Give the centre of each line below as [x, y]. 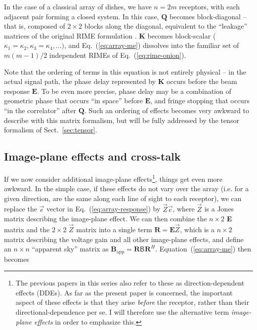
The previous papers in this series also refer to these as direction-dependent [130, 283]
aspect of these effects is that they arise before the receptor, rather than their [132, 302]
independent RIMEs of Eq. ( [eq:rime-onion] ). [118, 55]
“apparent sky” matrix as [70, 249]
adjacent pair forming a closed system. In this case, [82, 16]
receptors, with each [210, 6]
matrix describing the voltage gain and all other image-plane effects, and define [124, 239]
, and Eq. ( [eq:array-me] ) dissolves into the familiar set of [152, 45]
